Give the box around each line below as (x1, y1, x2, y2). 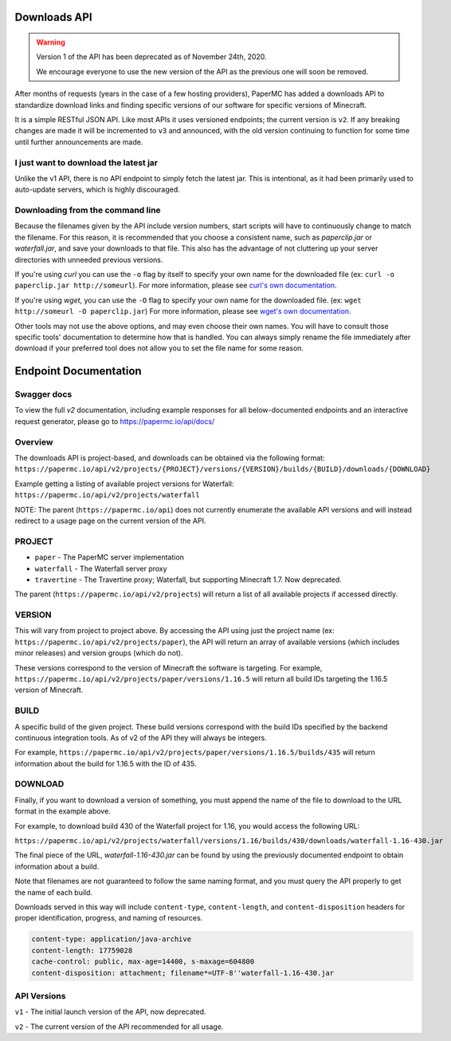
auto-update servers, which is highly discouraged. (14, 184, 181, 195)
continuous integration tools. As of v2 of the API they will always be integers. (14, 733, 267, 742)
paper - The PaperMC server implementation (34, 552, 185, 562)
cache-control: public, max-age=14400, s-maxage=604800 (31, 957, 255, 966)
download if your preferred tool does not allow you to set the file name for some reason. (14, 343, 304, 353)
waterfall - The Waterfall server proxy (34, 564, 167, 573)
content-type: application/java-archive (31, 935, 191, 944)
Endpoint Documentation (14, 364, 143, 378)
